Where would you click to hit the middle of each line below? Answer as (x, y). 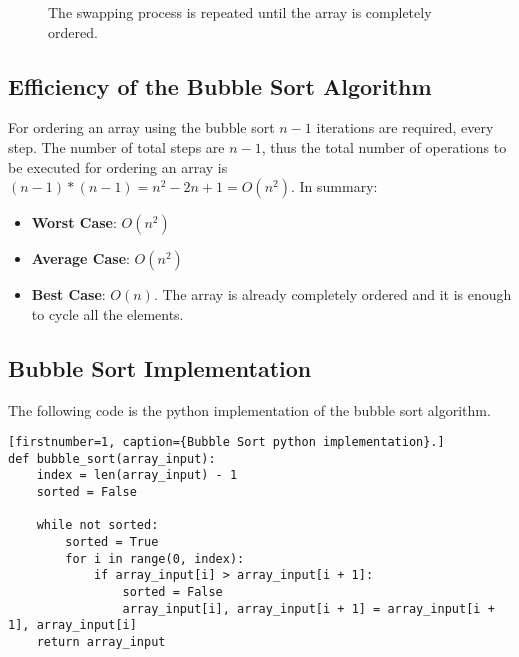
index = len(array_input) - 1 (137, 475)
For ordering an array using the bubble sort (141, 127)
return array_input (101, 642)
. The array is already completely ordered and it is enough (332, 294)
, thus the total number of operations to (384, 146)
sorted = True (112, 542)
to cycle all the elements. (107, 313)
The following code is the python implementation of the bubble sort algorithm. (249, 409)
